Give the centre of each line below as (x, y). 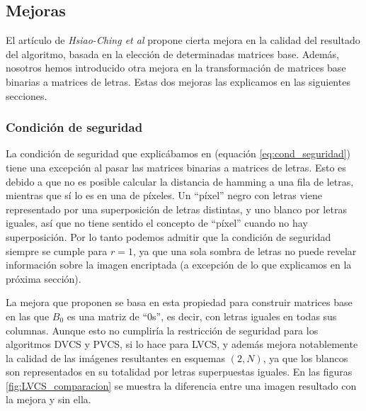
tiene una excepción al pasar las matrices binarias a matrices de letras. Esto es (176, 167)
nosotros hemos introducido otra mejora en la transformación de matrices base (176, 68)
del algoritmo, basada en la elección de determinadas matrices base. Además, (173, 54)
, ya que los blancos (305, 357)
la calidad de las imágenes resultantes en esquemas (116, 357)
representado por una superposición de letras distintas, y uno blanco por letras (176, 209)
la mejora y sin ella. (48, 399)
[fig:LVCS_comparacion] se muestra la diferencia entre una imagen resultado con (181, 385)
